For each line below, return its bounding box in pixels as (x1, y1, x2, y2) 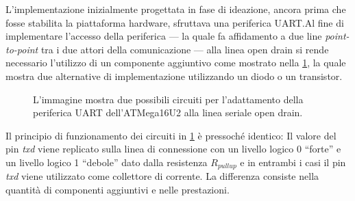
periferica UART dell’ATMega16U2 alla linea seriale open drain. (33, 105, 303, 120)
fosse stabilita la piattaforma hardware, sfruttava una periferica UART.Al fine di (5, 15, 344, 29)
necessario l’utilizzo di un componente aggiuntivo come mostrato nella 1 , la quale (5, 55, 346, 70)
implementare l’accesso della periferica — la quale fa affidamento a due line (5, 29, 322, 43)
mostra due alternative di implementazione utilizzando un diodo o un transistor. (5, 68, 343, 83)
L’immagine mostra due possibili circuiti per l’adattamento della (33, 92, 304, 106)
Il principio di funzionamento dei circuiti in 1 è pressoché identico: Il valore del (5, 128, 336, 142)
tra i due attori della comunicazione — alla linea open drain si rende (40, 42, 329, 56)
